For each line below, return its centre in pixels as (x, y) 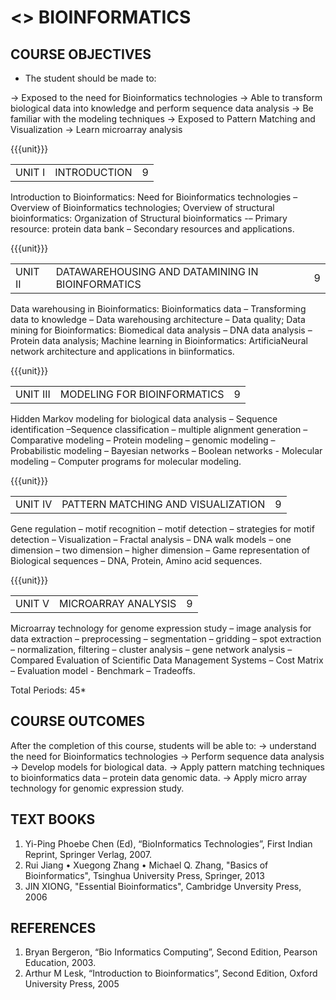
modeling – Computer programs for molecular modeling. (126, 461)
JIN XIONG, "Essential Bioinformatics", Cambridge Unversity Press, (163, 886)
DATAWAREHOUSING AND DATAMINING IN (157, 271)
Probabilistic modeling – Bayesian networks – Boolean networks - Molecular (166, 450)
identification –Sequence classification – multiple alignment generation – (159, 429)
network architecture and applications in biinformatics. (122, 351)
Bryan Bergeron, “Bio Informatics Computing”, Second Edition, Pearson (171, 952)
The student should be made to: (90, 78)
